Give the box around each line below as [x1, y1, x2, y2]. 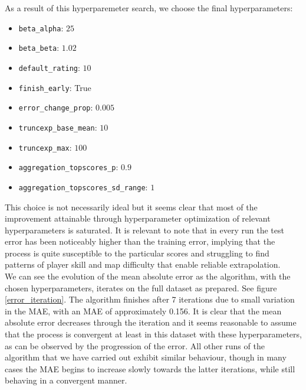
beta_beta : [18, 41, 60, 54]
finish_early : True [18, 81, 91, 93]
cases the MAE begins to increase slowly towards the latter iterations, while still [5, 362, 295, 375]
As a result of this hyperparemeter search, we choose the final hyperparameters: [5, 2, 293, 14]
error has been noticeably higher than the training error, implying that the [5, 235, 275, 248]
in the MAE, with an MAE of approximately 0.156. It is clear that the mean [5, 304, 282, 317]
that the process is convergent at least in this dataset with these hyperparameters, [5, 328, 302, 340]
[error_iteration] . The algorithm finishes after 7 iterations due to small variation [5, 293, 295, 305]
